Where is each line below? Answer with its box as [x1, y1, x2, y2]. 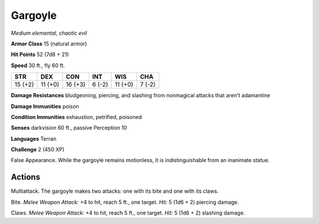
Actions [11, 172, 41, 182]
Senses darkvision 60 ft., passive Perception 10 [11, 124, 127, 131]
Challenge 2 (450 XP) [11, 146, 65, 153]
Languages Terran [11, 135, 57, 142]
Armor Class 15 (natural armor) [11, 40, 87, 47]
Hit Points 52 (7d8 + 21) [11, 51, 69, 58]
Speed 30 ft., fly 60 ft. [11, 62, 65, 69]
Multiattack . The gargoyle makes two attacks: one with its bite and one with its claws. [11, 187, 219, 195]
